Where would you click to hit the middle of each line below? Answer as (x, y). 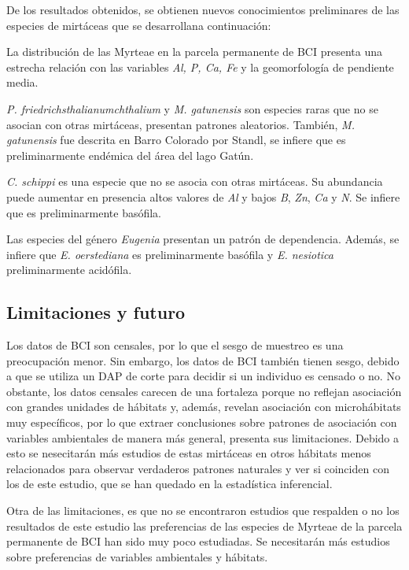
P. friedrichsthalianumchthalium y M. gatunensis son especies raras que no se (192, 108)
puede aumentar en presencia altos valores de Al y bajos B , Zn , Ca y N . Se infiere (203, 196)
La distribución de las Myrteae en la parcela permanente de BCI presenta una (194, 52)
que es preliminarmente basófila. (84, 212)
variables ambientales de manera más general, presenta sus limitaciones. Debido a (203, 437)
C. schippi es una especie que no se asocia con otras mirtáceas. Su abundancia (195, 181)
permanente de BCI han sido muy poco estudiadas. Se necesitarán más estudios (198, 541)
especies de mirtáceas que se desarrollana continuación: (139, 25)
